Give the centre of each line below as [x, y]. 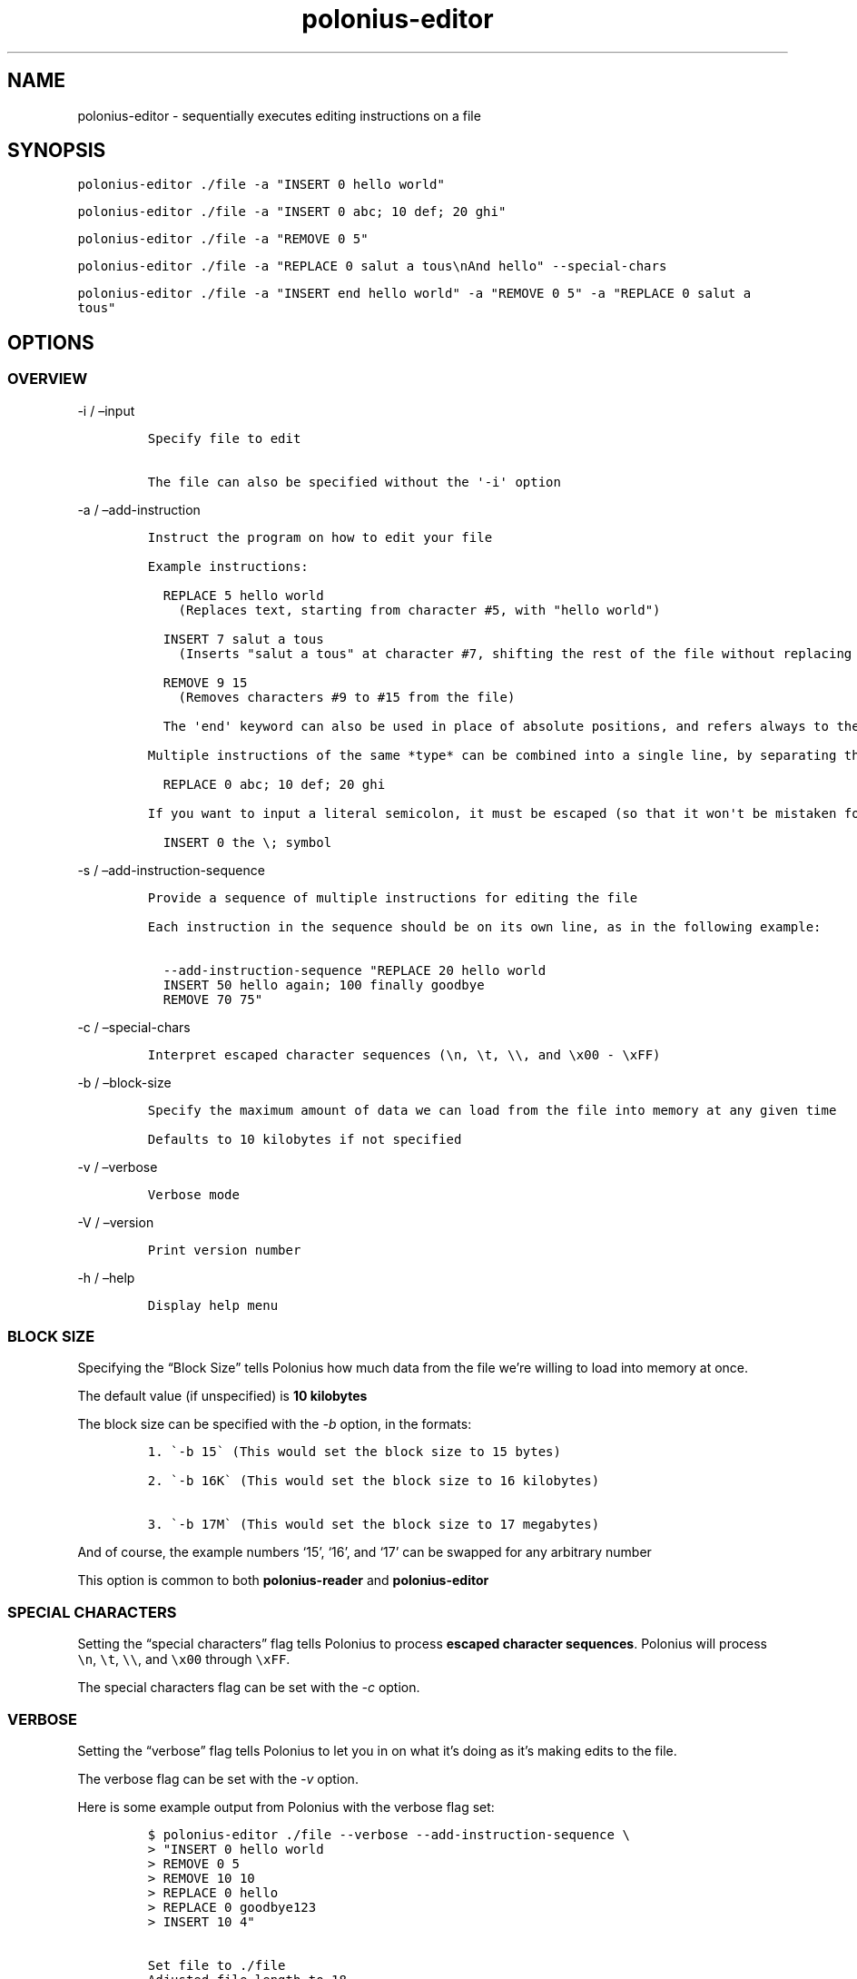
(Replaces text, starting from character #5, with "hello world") [419, 610]
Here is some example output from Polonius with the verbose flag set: [286, 1807]
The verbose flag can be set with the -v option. [218, 1778]
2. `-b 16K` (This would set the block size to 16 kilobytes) [374, 1481]
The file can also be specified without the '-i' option [354, 482]
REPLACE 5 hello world [243, 595]
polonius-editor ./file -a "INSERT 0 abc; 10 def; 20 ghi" [292, 212]
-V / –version [116, 1222]
